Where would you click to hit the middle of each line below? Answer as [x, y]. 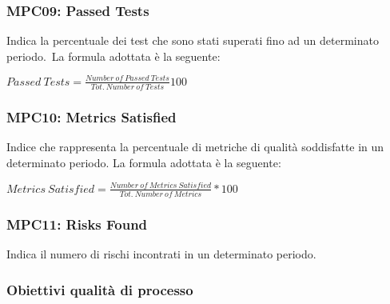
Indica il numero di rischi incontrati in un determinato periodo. [161, 254]
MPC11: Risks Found [77, 224]
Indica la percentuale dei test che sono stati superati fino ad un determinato [193, 40]
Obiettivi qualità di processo [100, 289]
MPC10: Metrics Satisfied [92, 116]
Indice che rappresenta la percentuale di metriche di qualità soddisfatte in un [195, 146]
